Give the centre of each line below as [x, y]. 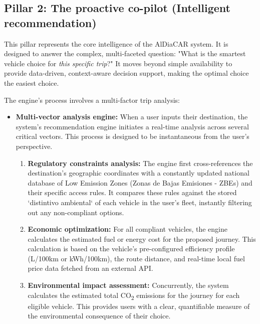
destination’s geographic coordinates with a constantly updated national [139, 173]
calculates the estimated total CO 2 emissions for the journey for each [134, 295]
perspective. [34, 146]
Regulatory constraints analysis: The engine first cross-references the [140, 163]
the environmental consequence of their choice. [99, 316]
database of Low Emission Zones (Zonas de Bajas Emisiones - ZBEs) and [140, 182]
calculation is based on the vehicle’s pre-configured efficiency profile [131, 249]
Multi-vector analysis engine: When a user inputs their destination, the [132, 117]
